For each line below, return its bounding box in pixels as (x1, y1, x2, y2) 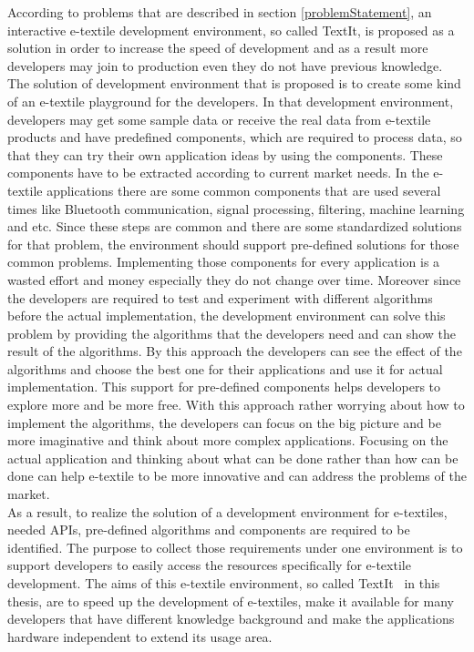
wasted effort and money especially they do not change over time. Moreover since (7, 270, 461, 289)
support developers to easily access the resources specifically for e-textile (7, 555, 411, 575)
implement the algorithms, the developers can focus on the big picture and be (7, 413, 441, 432)
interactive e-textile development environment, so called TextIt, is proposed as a (7, 20, 455, 39)
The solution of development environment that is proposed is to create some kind (7, 74, 461, 93)
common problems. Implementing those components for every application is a (7, 252, 440, 271)
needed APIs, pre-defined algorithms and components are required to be (7, 520, 410, 539)
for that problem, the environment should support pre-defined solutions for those (7, 234, 459, 253)
